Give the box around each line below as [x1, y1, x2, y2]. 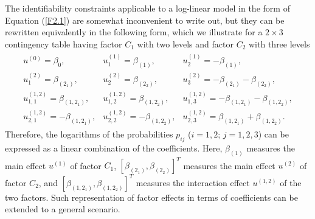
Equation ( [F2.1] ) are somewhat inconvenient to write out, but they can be [5, 13, 285, 26]
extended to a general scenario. [5, 203, 120, 215]
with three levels [249, 37, 310, 50]
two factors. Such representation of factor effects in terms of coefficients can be [5, 190, 298, 203]
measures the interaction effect [136, 176, 250, 189]
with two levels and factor [137, 37, 234, 50]
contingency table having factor [5, 37, 122, 50]
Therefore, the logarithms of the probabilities [5, 128, 173, 141]
